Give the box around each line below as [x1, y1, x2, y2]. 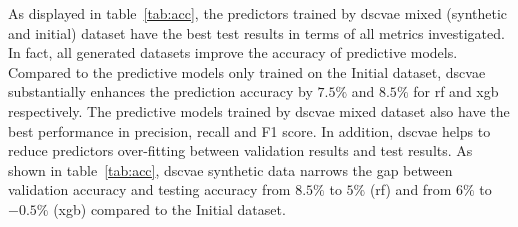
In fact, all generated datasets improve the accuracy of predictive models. [8, 42, 458, 63]
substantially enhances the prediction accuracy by [8, 81, 313, 102]
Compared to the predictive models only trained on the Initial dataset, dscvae [8, 61, 486, 82]
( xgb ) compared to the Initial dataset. [53, 198, 286, 219]
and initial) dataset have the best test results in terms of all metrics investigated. [8, 22, 505, 43]
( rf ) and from [369, 179, 452, 200]
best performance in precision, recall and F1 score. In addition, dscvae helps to [8, 120, 491, 141]
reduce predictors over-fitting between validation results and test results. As [8, 140, 473, 161]
